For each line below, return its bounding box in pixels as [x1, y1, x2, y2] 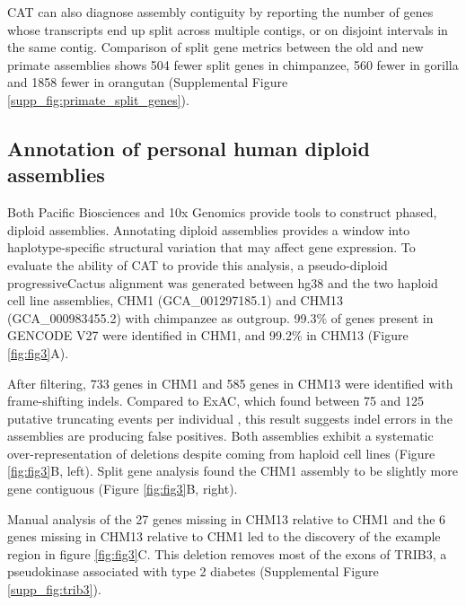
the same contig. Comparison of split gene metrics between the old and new [7, 38, 424, 57]
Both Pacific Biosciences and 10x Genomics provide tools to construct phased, [7, 203, 437, 222]
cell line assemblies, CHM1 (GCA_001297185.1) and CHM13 [7, 291, 344, 310]
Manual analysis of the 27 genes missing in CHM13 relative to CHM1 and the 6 [7, 509, 446, 528]
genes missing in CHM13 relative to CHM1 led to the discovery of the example [7, 527, 441, 546]
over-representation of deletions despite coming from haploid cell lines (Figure [7, 443, 435, 462]
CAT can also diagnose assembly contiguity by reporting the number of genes [7, 3, 434, 21]
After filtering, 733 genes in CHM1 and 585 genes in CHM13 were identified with [7, 373, 453, 392]
